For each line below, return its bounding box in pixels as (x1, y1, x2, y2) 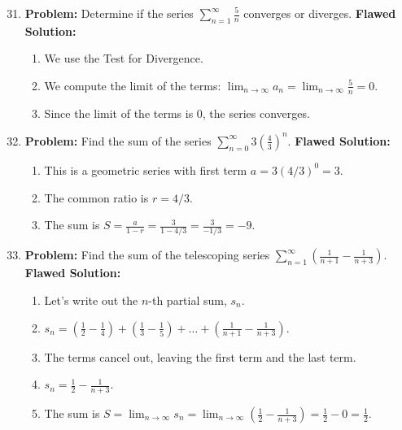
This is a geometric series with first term (44, 161, 247, 178)
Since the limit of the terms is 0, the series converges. (44, 104, 310, 121)
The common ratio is (44, 189, 149, 206)
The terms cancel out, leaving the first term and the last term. (44, 348, 356, 365)
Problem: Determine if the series (24, 5, 194, 21)
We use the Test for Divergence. (44, 50, 203, 67)
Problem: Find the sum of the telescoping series (24, 246, 270, 263)
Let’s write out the (44, 292, 138, 308)
